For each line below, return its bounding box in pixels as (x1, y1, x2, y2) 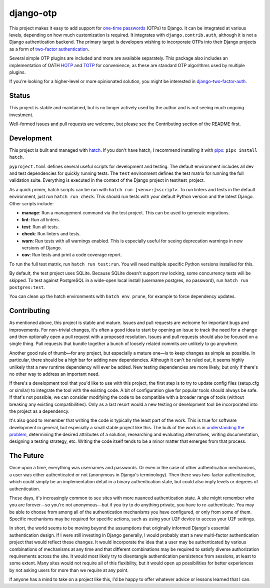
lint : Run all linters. (21, 217, 60, 223)
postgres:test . (9, 284, 45, 290)
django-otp (9, 8, 57, 19)
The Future (9, 451, 44, 460)
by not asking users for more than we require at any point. (9, 567, 129, 573)
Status (9, 92, 30, 100)
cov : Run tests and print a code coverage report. (21, 252, 122, 258)
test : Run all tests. (21, 223, 59, 230)
